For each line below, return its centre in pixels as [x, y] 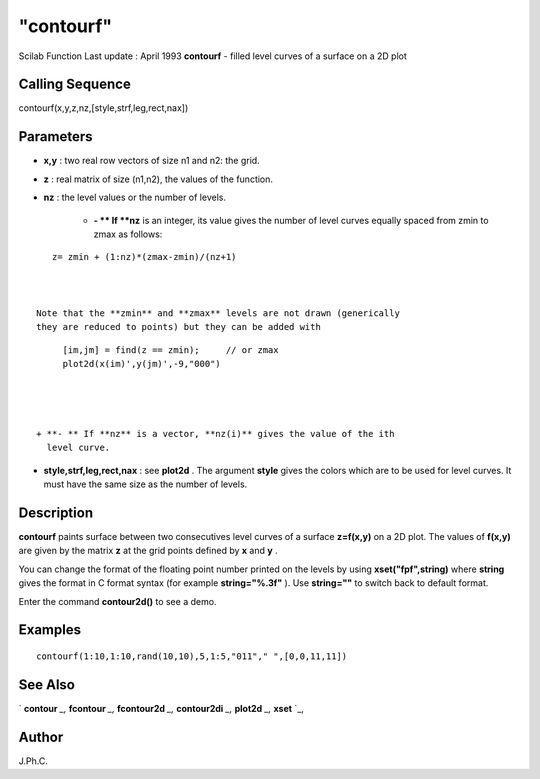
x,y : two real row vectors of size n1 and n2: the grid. [151, 161]
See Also [46, 684]
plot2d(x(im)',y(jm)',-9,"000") [142, 364]
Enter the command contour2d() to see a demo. [117, 601]
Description [56, 512]
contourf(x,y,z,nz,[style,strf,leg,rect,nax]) [103, 108]
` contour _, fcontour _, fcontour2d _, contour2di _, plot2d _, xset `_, [161, 708]
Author [41, 736]
